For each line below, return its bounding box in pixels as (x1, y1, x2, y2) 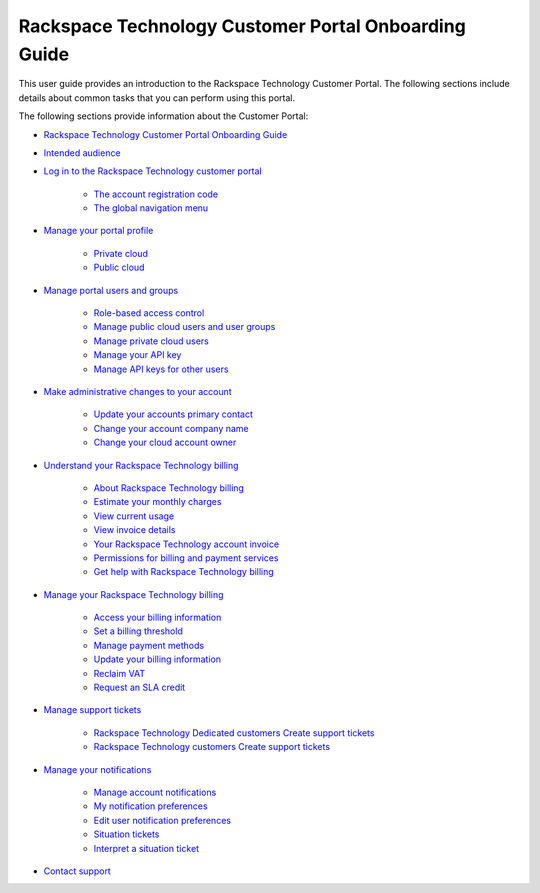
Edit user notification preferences (93, 814, 232, 826)
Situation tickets (93, 828, 160, 840)
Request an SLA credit (93, 681, 186, 694)
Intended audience (43, 146, 121, 159)
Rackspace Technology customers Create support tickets (93, 741, 330, 753)
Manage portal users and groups (43, 284, 179, 296)
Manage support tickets (43, 704, 142, 716)
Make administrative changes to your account (43, 385, 232, 397)
